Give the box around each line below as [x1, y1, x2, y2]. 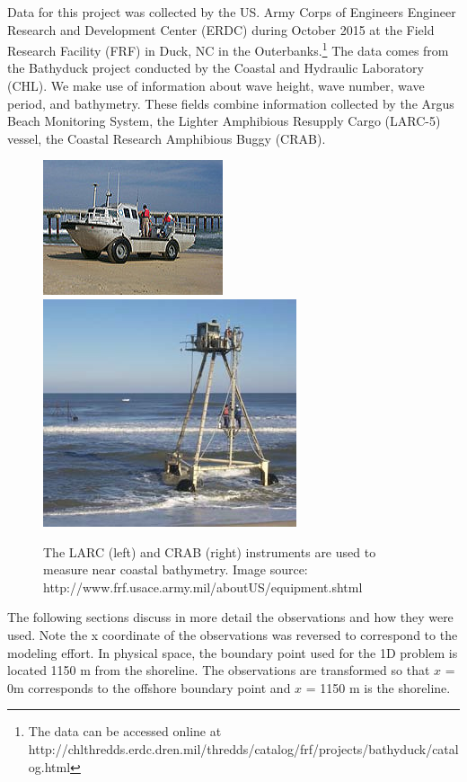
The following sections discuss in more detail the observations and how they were [7, 608, 454, 626]
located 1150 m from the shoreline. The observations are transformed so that [7, 661, 430, 680]
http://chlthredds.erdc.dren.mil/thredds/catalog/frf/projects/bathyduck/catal [28, 739, 459, 758]
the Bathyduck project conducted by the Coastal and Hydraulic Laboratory [7, 58, 424, 77]
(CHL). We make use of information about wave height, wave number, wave [7, 76, 425, 95]
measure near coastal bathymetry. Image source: [43, 560, 308, 579]
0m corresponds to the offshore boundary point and [7, 678, 291, 697]
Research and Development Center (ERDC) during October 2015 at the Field [7, 20, 435, 39]
